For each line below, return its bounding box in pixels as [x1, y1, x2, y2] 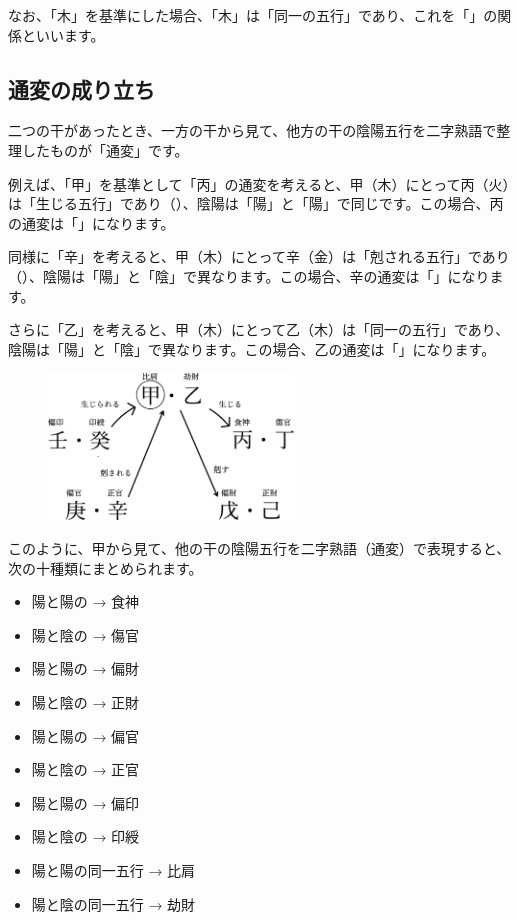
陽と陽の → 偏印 [31, 792, 140, 813]
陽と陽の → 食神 [31, 591, 140, 612]
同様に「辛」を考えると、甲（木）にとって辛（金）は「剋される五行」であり [8, 246, 510, 267]
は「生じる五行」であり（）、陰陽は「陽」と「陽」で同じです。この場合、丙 [8, 193, 504, 214]
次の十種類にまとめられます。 [8, 557, 203, 578]
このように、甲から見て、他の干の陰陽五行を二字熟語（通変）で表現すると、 [8, 537, 511, 558]
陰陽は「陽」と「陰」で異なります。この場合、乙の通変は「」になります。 [8, 338, 496, 359]
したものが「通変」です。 [21, 139, 189, 160]
